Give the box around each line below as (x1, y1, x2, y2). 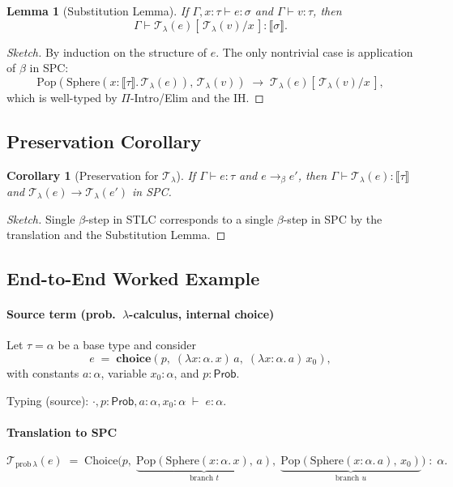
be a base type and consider (58, 336, 197, 353)
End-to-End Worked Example (6, 266, 260, 291)
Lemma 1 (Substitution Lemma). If (6, 2, 189, 19)
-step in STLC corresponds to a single (85, 210, 274, 227)
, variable (100, 364, 147, 381)
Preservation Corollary (6, 128, 202, 153)
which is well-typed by (6, 88, 118, 105)
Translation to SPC (6, 423, 118, 440)
